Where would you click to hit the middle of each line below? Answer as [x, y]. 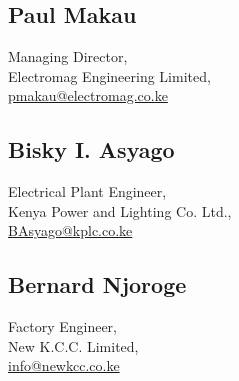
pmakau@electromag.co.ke [88, 95]
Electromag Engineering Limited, [109, 75]
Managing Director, [68, 56]
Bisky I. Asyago [91, 149]
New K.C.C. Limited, [73, 345]
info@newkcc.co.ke [64, 365]
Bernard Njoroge [97, 284]
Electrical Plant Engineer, [87, 191]
